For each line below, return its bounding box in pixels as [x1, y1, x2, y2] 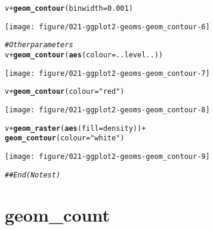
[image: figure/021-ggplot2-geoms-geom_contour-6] [5, 22, 210, 31]
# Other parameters [5, 41, 73, 50]
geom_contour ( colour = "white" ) [5, 134, 125, 143]
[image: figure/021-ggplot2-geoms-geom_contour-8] [5, 105, 210, 114]
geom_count [5, 203, 110, 227]
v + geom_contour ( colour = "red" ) [5, 87, 125, 96]
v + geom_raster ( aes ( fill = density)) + [5, 124, 146, 133]
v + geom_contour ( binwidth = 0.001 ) [5, 4, 133, 13]
